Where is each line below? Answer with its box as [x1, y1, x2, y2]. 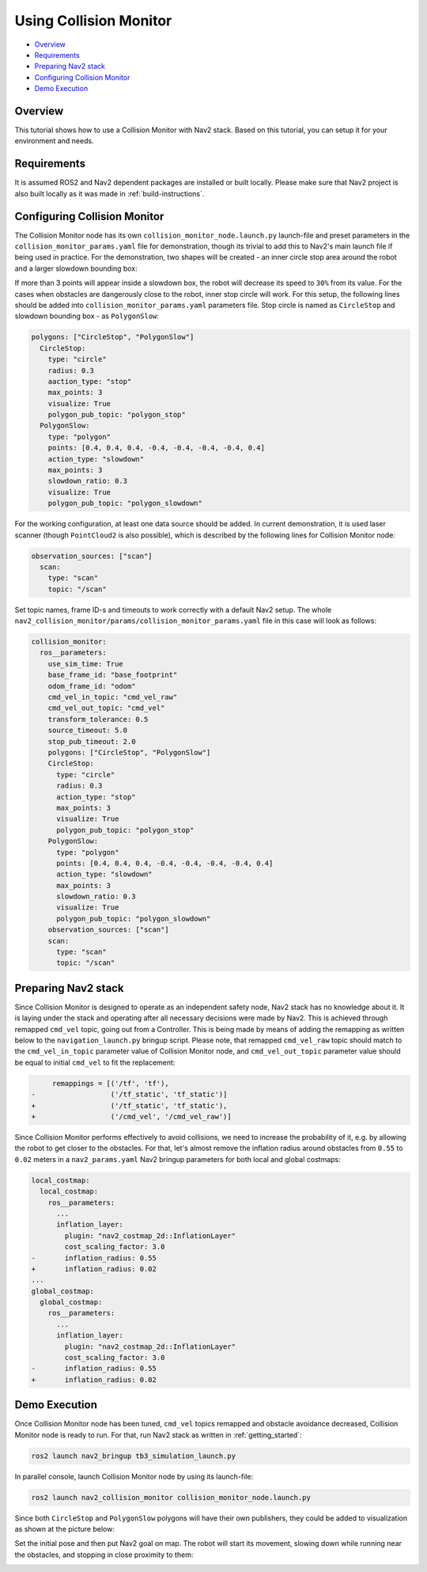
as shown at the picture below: [14, 1525, 115, 1534]
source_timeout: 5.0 [47, 726, 128, 735]
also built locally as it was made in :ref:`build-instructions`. [14, 188, 205, 198]
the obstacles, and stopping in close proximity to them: [14, 1550, 194, 1559]
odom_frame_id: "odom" [47, 682, 136, 690]
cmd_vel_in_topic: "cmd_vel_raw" [47, 693, 178, 702]
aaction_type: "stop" [47, 377, 132, 385]
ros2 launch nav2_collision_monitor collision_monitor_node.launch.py [31, 1493, 312, 1502]
